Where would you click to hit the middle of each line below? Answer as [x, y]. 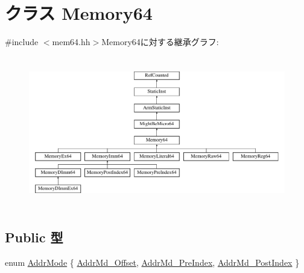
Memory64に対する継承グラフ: [160, 42]
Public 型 [34, 237]
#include [22, 42]
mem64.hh [71, 42]
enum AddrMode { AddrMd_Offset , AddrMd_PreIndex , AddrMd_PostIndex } [152, 262]
